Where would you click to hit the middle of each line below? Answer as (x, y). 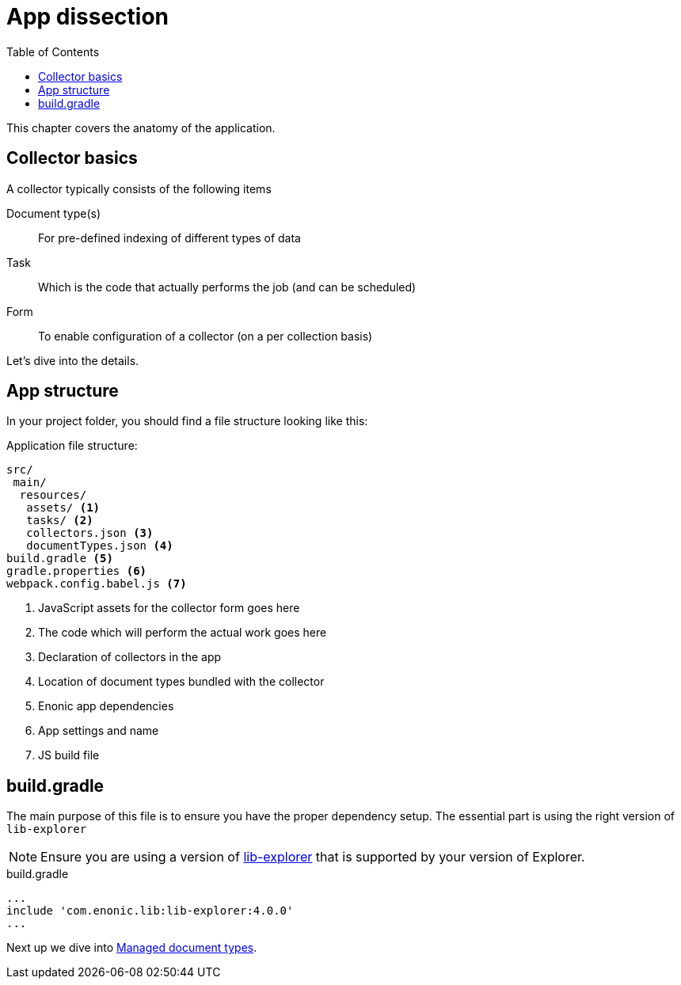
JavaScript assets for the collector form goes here (169, 608)
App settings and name (99, 731)
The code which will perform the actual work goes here (183, 633)
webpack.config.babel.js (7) (97, 584)
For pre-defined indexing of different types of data (169, 238)
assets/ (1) (63, 508)
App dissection (88, 17)
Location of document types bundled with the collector (181, 682)
